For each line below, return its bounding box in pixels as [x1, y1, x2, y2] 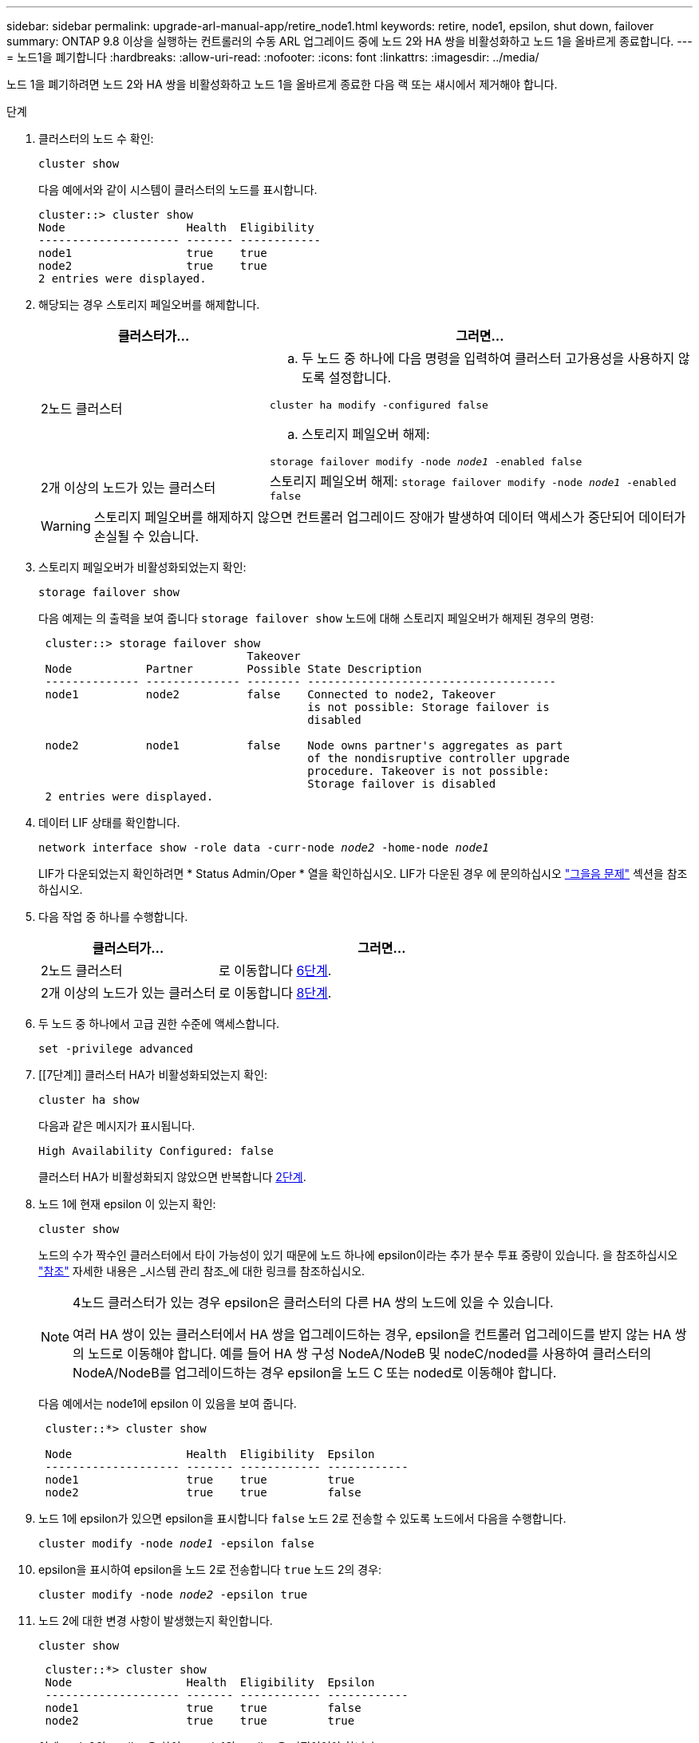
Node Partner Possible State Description [45, 662, 422, 675]
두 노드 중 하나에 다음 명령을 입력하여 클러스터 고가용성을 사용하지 [301, 350, 675, 366]
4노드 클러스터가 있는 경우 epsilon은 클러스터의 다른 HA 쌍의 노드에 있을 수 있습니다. [73, 1294, 554, 1310]
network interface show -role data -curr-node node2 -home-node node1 [38, 841, 489, 854]
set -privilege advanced [38, 1042, 193, 1055]
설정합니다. [328, 370, 392, 385]
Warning [41, 518, 91, 534]
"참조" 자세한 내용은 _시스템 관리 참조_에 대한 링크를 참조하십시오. [38, 1264, 365, 1278]
